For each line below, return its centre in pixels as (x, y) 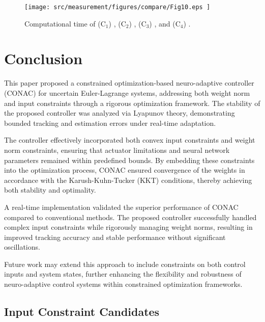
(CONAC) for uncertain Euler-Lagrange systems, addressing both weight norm (127, 92)
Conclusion (43, 58)
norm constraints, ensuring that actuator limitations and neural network (117, 150)
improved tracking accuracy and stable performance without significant (115, 237)
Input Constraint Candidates (82, 312)
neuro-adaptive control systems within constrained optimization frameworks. (123, 284)
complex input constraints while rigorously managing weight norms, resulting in (128, 227)
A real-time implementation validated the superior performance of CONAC (121, 207)
